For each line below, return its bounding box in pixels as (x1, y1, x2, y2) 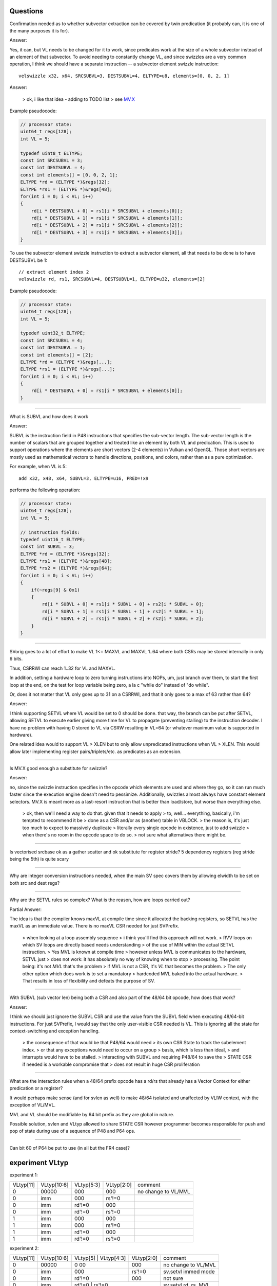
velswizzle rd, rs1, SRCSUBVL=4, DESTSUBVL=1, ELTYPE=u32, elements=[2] (18, 276, 205, 282)
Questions (9, 7, 44, 15)
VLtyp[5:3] (74, 1181, 101, 1188)
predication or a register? (9, 1085, 63, 1092)
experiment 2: (9, 1245, 39, 1251)
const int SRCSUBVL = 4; (20, 337, 83, 343)
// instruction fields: (20, 529, 81, 535)
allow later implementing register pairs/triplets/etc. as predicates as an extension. (9, 748, 182, 755)
